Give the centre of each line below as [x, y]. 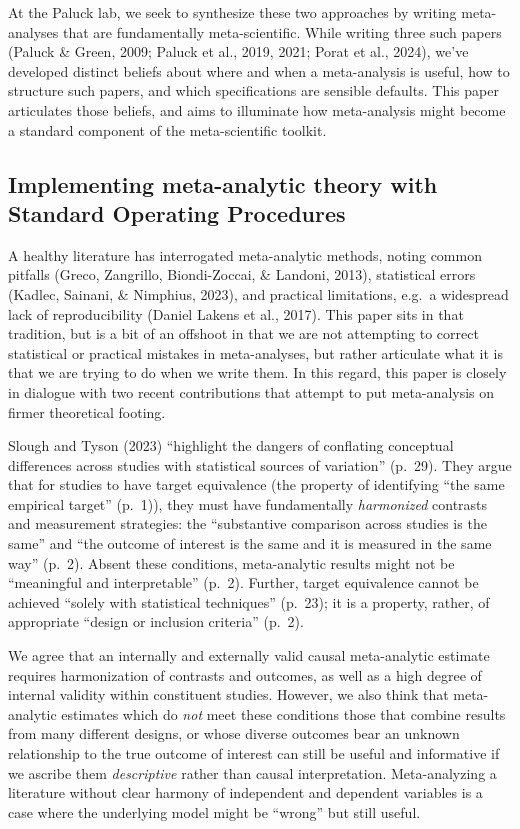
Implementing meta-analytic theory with [223, 183]
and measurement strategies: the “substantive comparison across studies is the [247, 523]
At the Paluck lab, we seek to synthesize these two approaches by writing [232, 12]
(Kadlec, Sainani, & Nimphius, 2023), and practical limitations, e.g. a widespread [258, 293]
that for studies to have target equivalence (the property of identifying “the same [256, 484]
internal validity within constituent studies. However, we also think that [228, 694]
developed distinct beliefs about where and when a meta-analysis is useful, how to [259, 70]
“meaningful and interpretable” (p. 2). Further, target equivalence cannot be [243, 582]
